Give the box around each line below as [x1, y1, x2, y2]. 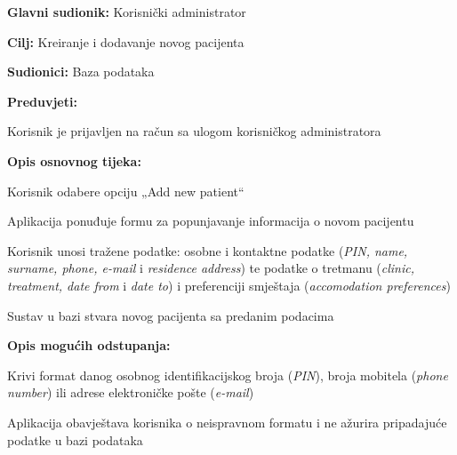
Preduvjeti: [7, 92, 77, 110]
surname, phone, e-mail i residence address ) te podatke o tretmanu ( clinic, [7, 259, 415, 277]
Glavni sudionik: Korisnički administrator [7, 3, 246, 20]
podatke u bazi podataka [7, 430, 143, 449]
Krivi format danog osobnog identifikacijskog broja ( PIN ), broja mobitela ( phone [7, 365, 448, 384]
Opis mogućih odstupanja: [7, 336, 171, 355]
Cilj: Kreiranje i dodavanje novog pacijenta [7, 32, 245, 51]
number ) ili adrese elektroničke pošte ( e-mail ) [7, 383, 254, 402]
